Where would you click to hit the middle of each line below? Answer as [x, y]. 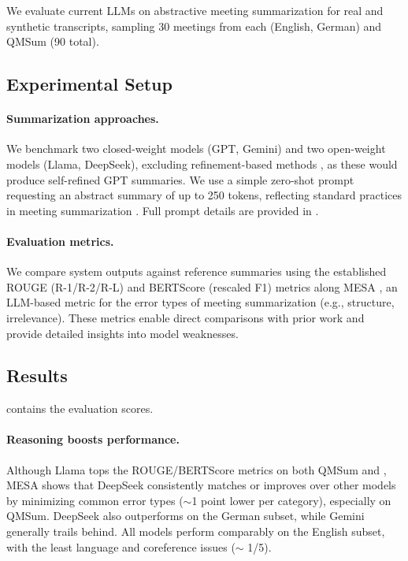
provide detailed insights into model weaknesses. [122, 333]
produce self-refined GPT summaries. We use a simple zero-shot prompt [180, 179]
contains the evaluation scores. [80, 409]
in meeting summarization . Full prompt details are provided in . [163, 210]
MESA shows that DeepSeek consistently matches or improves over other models [201, 485]
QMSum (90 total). [53, 41]
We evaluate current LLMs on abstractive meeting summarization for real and [195, 10]
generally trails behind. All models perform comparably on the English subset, [196, 531]
